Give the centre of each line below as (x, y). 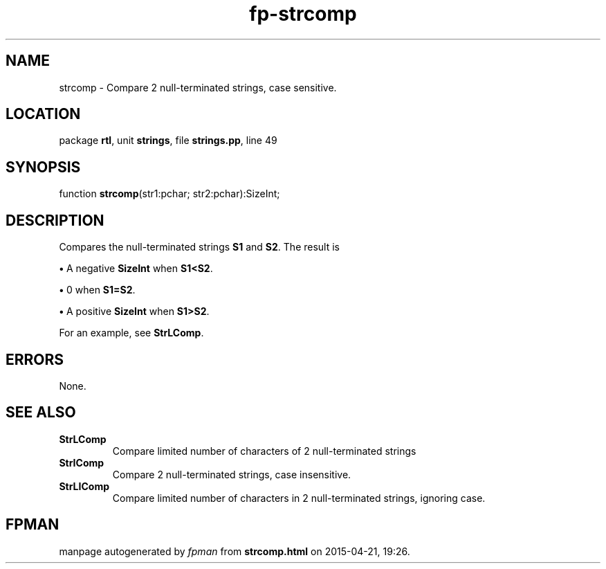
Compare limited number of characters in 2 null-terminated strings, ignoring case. (299, 498)
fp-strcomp (303, 14)
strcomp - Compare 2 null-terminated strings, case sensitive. (198, 87)
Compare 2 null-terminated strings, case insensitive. (232, 474)
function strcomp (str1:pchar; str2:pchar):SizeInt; (169, 194)
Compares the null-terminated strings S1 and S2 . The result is (200, 247)
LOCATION (43, 114)
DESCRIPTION (55, 220)
